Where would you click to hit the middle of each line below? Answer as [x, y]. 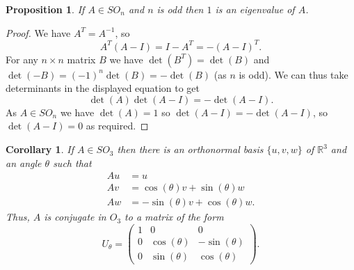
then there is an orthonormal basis [190, 149]
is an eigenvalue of [255, 9]
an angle [24, 162]
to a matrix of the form [174, 217]
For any [22, 59]
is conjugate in [75, 217]
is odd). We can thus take [293, 74]
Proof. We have [38, 32]
